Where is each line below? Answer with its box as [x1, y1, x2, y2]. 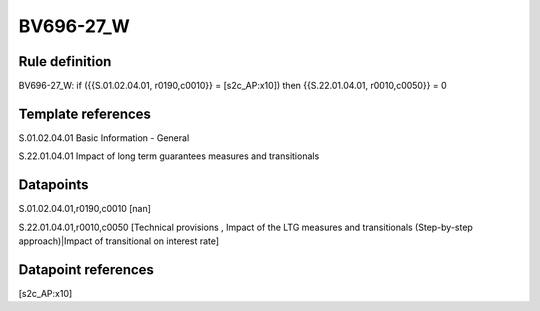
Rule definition [18, 53, 112, 70]
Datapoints [18, 176, 89, 194]
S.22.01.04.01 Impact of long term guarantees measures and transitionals [18, 150, 320, 162]
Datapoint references [18, 261, 155, 278]
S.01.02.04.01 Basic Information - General [18, 131, 190, 144]
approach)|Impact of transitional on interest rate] [18, 235, 220, 247]
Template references [18, 105, 152, 122]
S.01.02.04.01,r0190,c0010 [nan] [18, 203, 152, 215]
